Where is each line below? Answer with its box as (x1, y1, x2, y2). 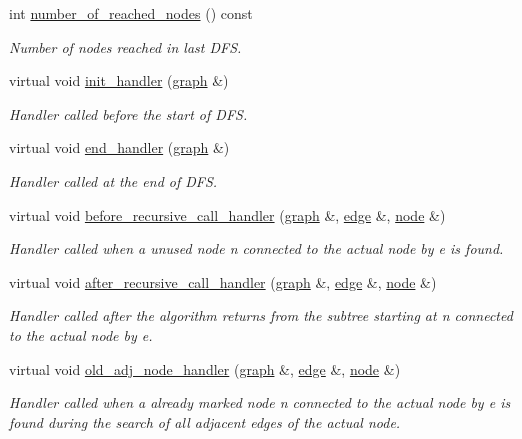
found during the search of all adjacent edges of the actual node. (9, 411, 401, 432)
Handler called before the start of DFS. (9, 103, 248, 124)
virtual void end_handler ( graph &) (9, 137, 230, 158)
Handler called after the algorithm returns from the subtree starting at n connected (9, 305, 513, 326)
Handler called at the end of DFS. (9, 170, 218, 191)
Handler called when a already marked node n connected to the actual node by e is (9, 392, 511, 413)
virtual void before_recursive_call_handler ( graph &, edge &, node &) (9, 204, 446, 225)
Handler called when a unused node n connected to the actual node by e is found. (9, 238, 504, 259)
